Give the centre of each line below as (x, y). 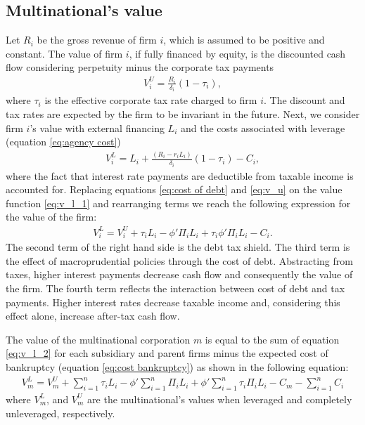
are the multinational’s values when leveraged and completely (220, 399)
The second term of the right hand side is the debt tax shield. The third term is (178, 247)
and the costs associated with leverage (263, 127)
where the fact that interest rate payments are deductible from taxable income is (180, 175)
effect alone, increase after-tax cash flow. (93, 316)
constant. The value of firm (64, 53)
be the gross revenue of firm (97, 40)
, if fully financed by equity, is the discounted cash (237, 53)
